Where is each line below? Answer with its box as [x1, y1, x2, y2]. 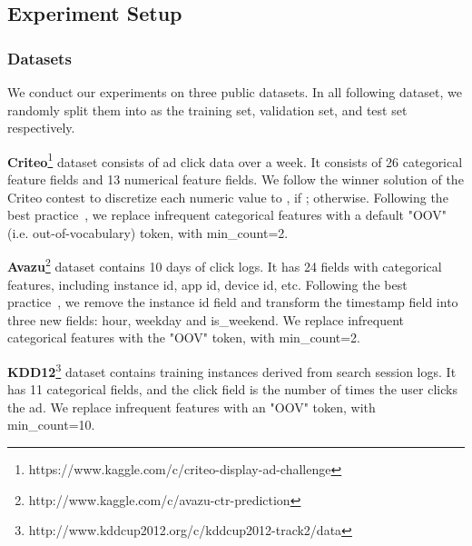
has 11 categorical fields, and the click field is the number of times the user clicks [7, 380, 457, 399]
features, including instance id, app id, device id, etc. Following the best [7, 274, 408, 293]
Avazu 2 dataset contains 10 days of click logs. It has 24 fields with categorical [7, 254, 442, 276]
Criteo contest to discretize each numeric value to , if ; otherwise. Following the [7, 187, 448, 206]
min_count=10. [7, 415, 95, 434]
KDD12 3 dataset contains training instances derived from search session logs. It [7, 360, 457, 381]
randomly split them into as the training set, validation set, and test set [7, 100, 408, 119]
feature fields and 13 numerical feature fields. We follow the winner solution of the [7, 170, 464, 189]
